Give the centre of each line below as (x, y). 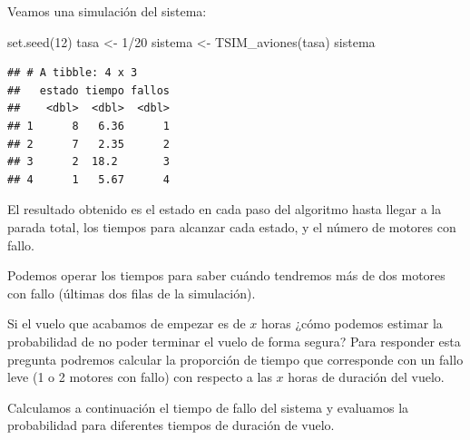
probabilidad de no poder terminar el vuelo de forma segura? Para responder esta (234, 341)
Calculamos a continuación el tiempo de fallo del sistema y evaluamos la (208, 407)
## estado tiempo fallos (88, 90)
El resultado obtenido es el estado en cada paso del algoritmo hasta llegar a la (225, 209)
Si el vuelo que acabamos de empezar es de (127, 323)
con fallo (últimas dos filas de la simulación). (132, 293)
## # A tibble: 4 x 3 (73, 73)
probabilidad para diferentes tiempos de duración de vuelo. (171, 425)
